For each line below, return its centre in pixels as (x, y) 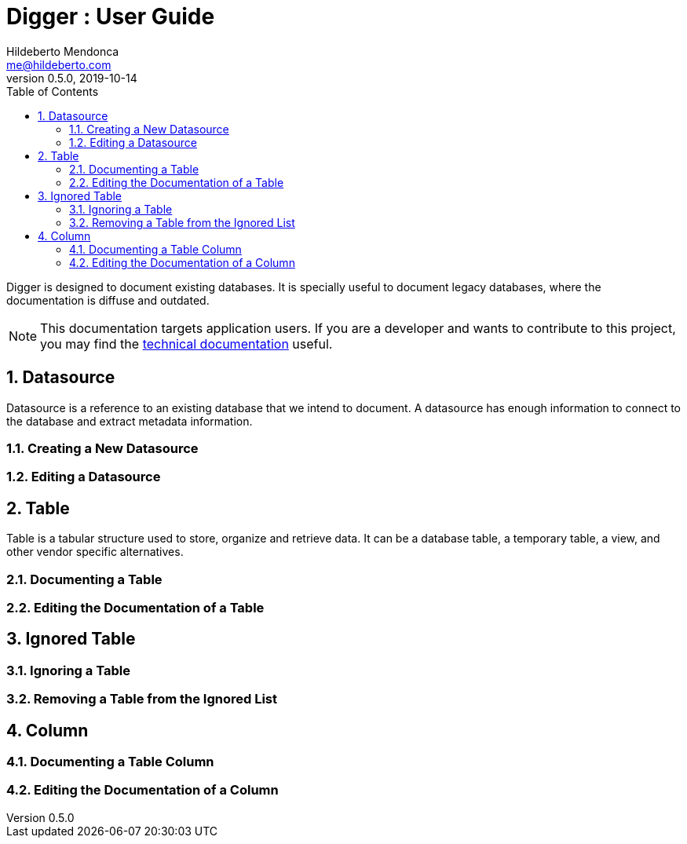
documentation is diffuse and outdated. (108, 300)
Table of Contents (53, 91)
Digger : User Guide (111, 16)
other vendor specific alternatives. (95, 552)
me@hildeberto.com (59, 64)
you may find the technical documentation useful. (186, 343)
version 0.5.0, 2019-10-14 (72, 78)
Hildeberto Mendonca (63, 51)
